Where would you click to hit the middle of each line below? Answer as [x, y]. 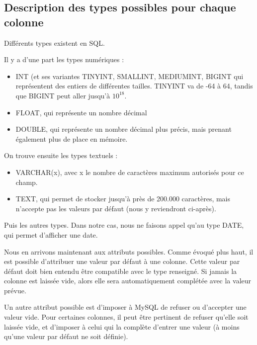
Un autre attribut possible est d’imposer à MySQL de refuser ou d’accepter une [125, 307]
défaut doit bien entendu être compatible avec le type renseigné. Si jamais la [121, 271]
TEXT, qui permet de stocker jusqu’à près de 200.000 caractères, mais [123, 199]
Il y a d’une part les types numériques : [64, 59]
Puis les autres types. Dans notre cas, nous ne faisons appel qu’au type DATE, [124, 225]
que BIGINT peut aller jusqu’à [63, 95]
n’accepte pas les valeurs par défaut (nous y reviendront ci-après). [116, 208]
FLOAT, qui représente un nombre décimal [81, 112]
